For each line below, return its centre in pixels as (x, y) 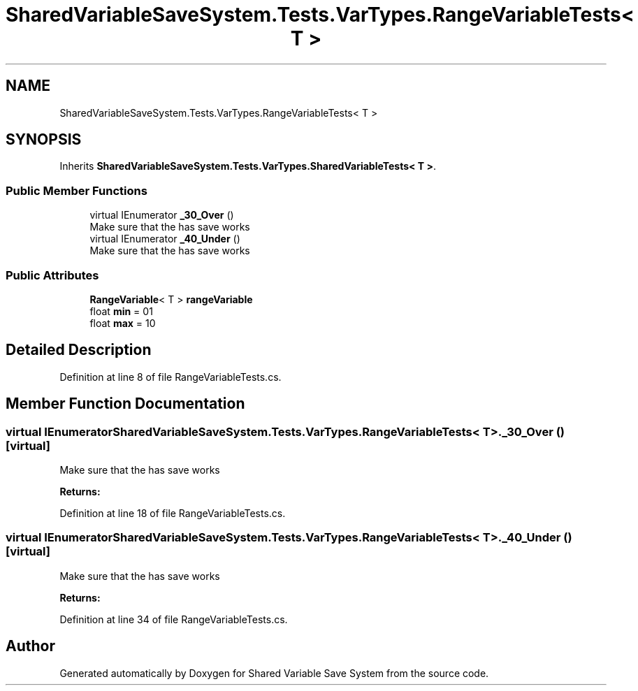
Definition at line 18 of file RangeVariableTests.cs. (173, 513)
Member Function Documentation (125, 404)
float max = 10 (123, 323)
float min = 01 (121, 311)
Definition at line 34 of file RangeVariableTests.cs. (174, 619)
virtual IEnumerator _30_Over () (162, 215)
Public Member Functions (77, 190)
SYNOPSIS (44, 140)
